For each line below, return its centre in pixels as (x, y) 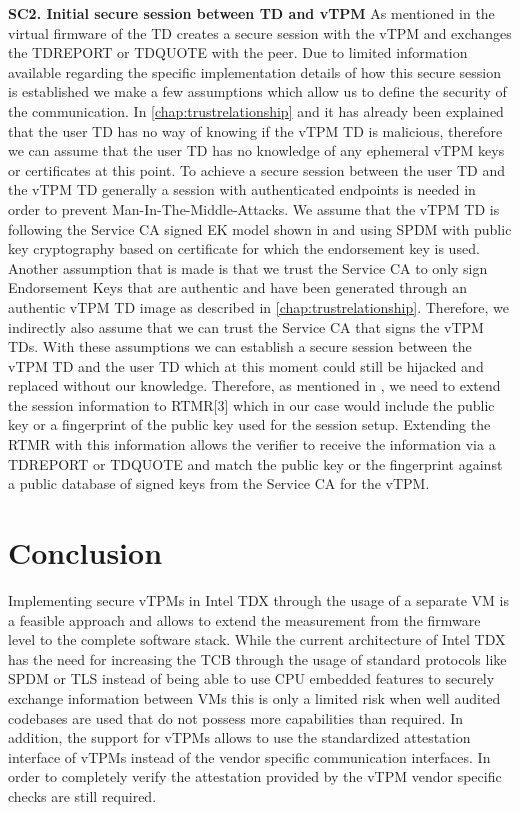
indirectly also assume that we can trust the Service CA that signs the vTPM (246, 326)
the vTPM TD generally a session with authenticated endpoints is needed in (242, 189)
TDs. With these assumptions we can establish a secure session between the (240, 346)
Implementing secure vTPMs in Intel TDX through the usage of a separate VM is (258, 599)
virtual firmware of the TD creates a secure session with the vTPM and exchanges (260, 32)
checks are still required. (82, 795)
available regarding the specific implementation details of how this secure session (254, 71)
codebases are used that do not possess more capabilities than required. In (235, 717)
